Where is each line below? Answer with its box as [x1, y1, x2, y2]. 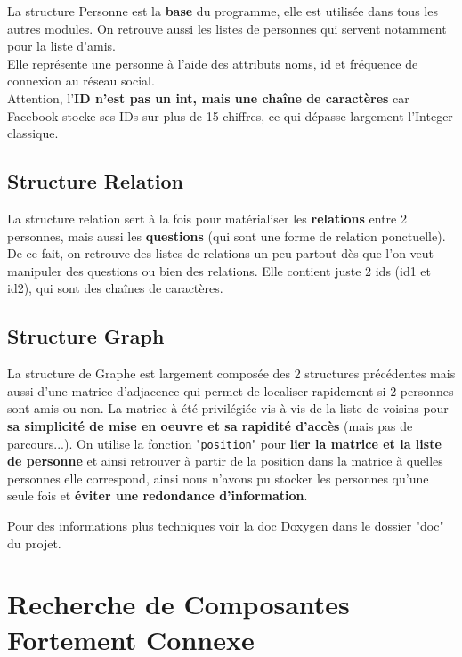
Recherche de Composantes [7, 586, 350, 622]
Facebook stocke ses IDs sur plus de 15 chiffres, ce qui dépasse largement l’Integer [7, 106, 453, 125]
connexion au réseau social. [7, 71, 155, 90]
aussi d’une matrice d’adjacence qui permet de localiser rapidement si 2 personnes [7, 381, 454, 400]
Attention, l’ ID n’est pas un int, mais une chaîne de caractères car [7, 88, 409, 107]
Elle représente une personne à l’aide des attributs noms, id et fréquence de [7, 53, 418, 72]
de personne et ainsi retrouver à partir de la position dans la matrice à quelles [7, 451, 443, 470]
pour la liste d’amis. [7, 36, 116, 55]
